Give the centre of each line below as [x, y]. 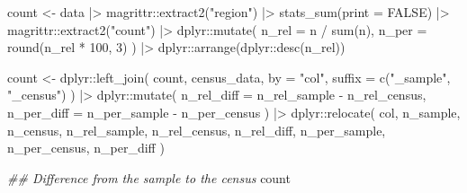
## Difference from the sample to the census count [149, 177]
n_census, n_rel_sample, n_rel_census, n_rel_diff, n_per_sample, [197, 130]
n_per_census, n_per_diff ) [86, 148]
